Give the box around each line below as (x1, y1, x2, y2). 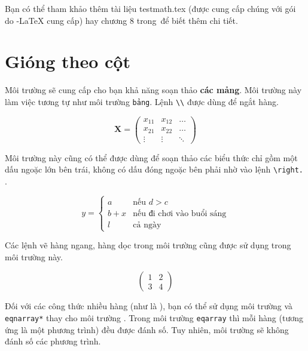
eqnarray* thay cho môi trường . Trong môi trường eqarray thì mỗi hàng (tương (5, 311, 303, 324)
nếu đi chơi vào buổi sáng (133, 209, 227, 218)
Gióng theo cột (5, 49, 130, 73)
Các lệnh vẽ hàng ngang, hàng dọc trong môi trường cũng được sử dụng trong (5, 239, 291, 251)
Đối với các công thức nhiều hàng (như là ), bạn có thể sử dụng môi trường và (5, 300, 292, 312)
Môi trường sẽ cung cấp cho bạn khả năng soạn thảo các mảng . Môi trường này (5, 84, 302, 96)
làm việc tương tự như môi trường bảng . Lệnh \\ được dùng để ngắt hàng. (5, 95, 279, 107)
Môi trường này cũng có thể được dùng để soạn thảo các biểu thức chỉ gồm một (5, 151, 298, 164)
